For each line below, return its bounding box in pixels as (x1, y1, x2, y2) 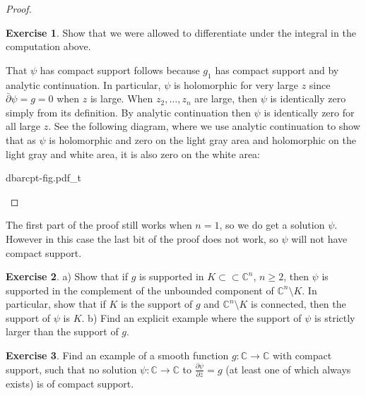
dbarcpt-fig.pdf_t (6, 170, 82, 185)
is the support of (120, 296, 193, 311)
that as (6, 132, 36, 147)
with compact (272, 348, 332, 363)
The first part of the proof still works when (6, 217, 192, 232)
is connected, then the (251, 296, 346, 311)
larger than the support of (6, 324, 119, 339)
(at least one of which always (225, 361, 351, 376)
